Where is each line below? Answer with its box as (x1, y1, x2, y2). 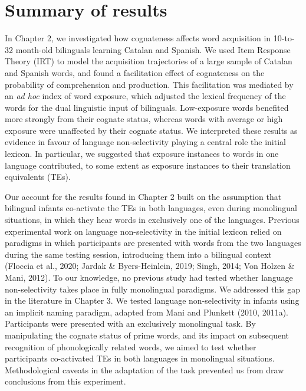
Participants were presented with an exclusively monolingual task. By (5, 317, 256, 330)
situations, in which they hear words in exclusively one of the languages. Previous (5, 213, 300, 226)
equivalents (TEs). (5, 170, 71, 183)
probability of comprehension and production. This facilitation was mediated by (5, 78, 294, 90)
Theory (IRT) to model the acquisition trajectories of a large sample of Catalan (5, 55, 292, 67)
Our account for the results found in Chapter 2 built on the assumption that (5, 190, 282, 202)
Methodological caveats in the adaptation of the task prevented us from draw (5, 363, 284, 376)
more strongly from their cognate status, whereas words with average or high (5, 113, 283, 125)
